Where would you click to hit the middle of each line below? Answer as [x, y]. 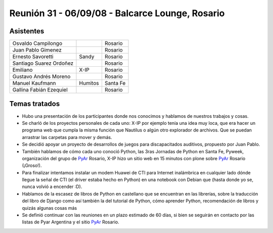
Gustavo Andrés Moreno [41, 77]
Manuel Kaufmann [34, 83]
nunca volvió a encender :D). [52, 187]
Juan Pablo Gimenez [37, 50]
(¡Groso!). [32, 166]
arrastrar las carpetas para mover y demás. [67, 137]
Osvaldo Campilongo [37, 43]
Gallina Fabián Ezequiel [40, 90]
